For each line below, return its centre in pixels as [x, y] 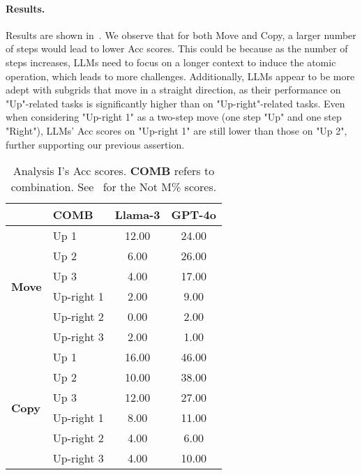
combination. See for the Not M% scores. [114, 187]
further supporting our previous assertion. [95, 144]
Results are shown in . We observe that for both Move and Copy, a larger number [181, 35]
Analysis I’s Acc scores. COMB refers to [114, 171]
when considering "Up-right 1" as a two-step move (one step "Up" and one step [174, 117]
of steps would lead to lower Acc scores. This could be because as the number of [177, 48]
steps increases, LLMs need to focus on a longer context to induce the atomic [171, 62]
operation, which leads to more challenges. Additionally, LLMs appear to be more [180, 76]
